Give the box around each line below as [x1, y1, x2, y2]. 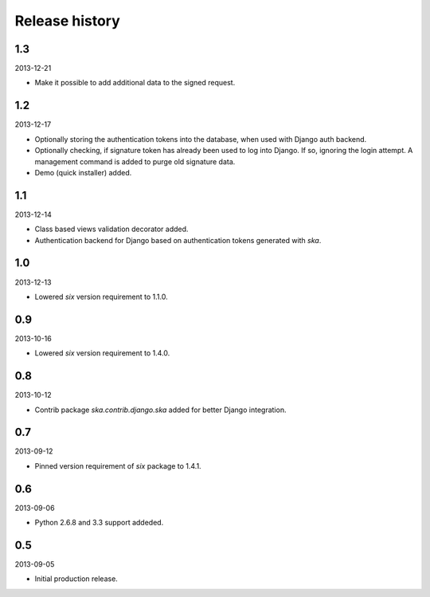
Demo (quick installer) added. [34, 167, 132, 177]
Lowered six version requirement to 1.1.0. [34, 292, 168, 301]
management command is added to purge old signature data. [34, 156, 236, 167]
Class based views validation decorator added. [34, 224, 189, 234]
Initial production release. [34, 574, 119, 583]
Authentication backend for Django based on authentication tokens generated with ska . [34, 235, 322, 245]
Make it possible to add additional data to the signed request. [34, 78, 236, 88]
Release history [14, 12, 121, 29]
